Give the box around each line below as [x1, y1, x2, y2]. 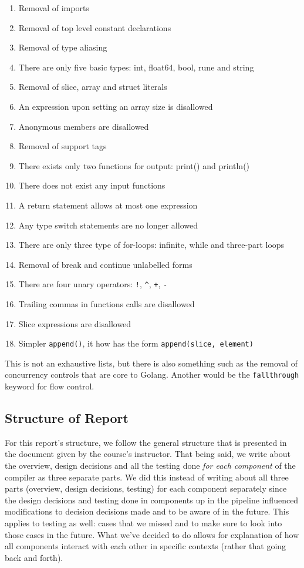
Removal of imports [18, 2, 89, 14]
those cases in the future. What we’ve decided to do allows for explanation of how [5, 528, 299, 540]
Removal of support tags [18, 140, 107, 152]
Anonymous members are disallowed [18, 120, 149, 132]
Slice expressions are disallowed [18, 317, 131, 330]
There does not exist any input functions [18, 179, 165, 191]
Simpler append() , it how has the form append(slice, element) [18, 337, 254, 349]
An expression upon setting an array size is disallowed [18, 100, 213, 112]
